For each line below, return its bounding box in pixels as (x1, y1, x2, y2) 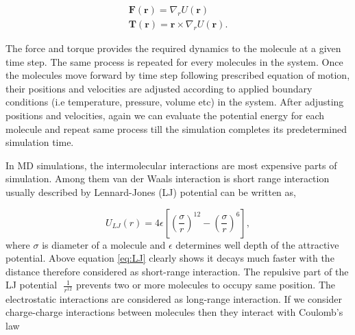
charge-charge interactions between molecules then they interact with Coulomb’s (5, 305, 343, 319)
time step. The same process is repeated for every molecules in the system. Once (5, 54, 343, 69)
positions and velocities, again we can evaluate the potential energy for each (5, 108, 325, 123)
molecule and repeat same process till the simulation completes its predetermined (5, 121, 347, 136)
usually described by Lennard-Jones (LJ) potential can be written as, (5, 185, 296, 199)
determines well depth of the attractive (175, 237, 339, 251)
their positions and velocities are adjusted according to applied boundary (5, 81, 313, 95)
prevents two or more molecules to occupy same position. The (76, 277, 335, 292)
